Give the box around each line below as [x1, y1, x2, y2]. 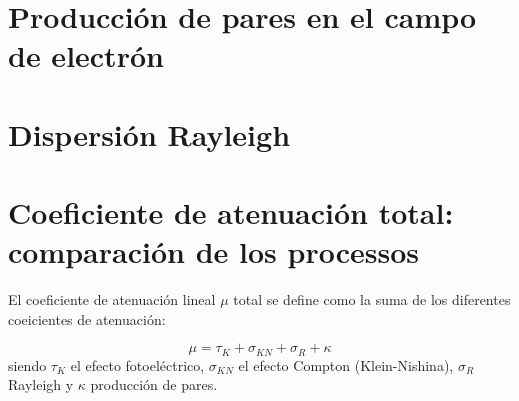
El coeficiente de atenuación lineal [8, 289, 216, 310]
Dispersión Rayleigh [8, 113, 291, 154]
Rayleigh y [8, 374, 74, 395]
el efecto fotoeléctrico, [70, 354, 205, 375]
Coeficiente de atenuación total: [8, 192, 454, 233]
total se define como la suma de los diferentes [233, 289, 511, 310]
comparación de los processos [8, 231, 419, 272]
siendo [8, 354, 47, 375]
